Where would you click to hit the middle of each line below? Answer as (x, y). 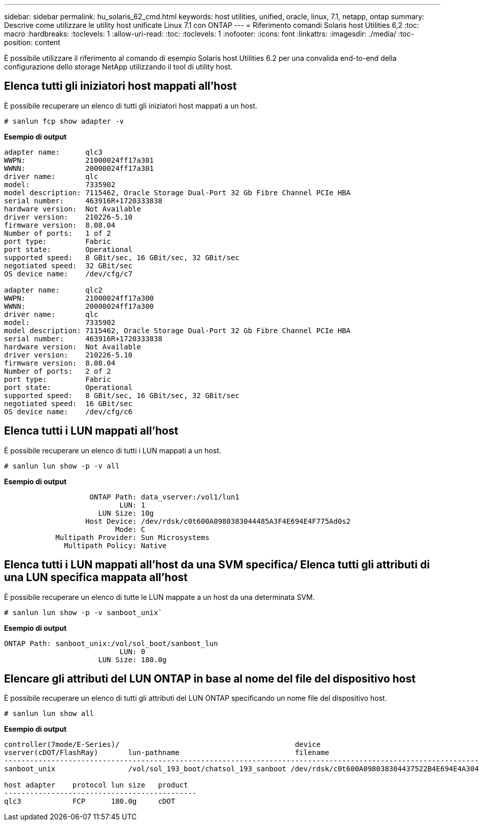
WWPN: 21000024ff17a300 (79, 298)
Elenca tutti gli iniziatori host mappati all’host (121, 86)
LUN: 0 (132, 651)
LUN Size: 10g (126, 513)
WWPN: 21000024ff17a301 (79, 160)
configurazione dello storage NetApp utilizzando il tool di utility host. (118, 67)
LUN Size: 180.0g (132, 659)
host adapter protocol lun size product (96, 785)
